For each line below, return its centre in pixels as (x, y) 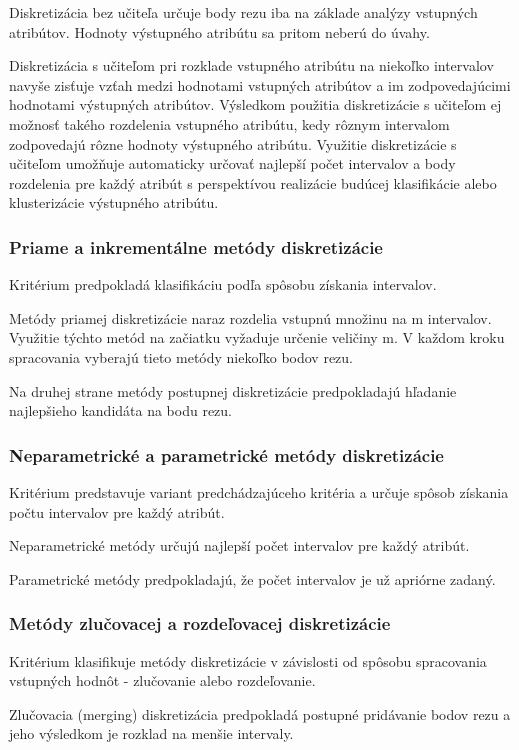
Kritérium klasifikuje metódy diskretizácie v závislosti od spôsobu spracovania (248, 660)
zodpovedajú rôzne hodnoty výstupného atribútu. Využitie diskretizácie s (233, 143)
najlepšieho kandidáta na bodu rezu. (121, 410)
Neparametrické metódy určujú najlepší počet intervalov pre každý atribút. (239, 545)
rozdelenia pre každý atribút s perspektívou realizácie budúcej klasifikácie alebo (253, 182)
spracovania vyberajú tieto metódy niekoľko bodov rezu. (181, 356)
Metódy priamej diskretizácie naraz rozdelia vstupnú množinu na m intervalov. (250, 317)
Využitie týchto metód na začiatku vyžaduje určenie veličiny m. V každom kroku (257, 337)
